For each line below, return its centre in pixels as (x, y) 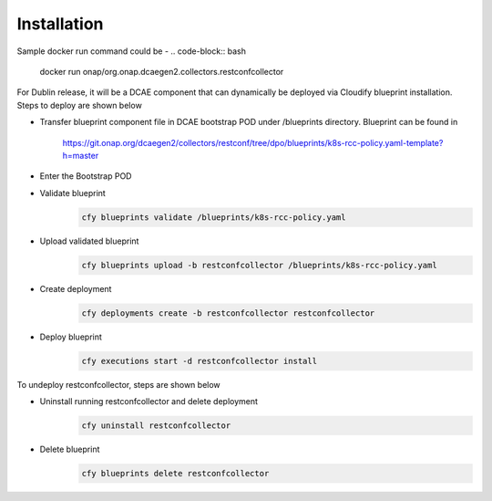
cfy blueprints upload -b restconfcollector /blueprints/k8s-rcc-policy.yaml (259, 265)
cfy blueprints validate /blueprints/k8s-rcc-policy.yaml (214, 217)
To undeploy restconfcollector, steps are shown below (118, 384)
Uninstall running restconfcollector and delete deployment (149, 401)
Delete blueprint (70, 449)
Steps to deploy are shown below (80, 105)
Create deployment (76, 288)
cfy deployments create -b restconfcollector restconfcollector (228, 313)
